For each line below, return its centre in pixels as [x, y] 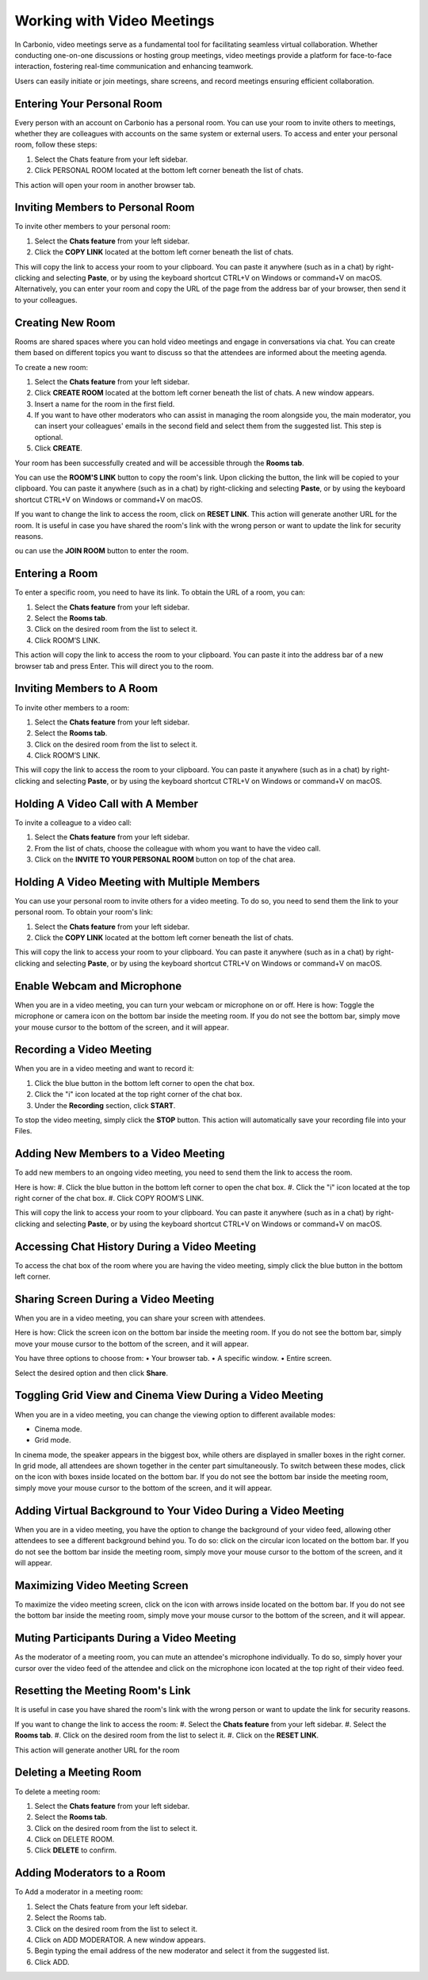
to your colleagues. [46, 300]
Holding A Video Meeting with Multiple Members [138, 882]
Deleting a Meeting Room [78, 1773]
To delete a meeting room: [57, 1791]
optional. [49, 437]
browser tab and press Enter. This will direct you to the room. [114, 666]
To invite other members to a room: [72, 707]
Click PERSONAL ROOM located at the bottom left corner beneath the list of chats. [169, 170]
